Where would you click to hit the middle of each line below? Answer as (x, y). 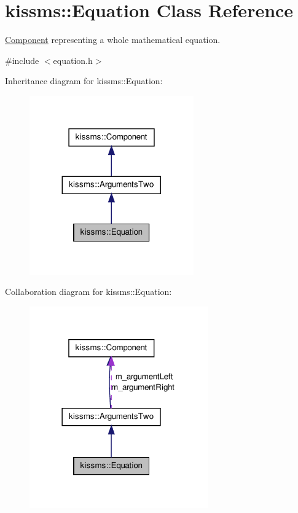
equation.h (73, 60)
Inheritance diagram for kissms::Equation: (84, 81)
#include (22, 60)
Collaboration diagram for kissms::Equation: (88, 292)
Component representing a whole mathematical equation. (113, 40)
